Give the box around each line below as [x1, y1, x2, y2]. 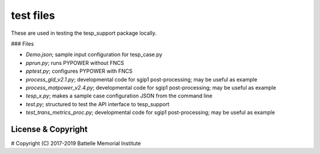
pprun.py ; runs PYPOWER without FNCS [25, 59, 124, 66]
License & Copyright [11, 124, 88, 134]
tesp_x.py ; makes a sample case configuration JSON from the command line [25, 92, 213, 100]
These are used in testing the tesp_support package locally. [11, 30, 157, 37]
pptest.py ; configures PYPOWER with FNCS [25, 68, 133, 75]
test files [11, 9, 56, 22]
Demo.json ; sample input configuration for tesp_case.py [25, 51, 162, 58]
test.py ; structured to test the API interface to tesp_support [25, 100, 170, 107]
